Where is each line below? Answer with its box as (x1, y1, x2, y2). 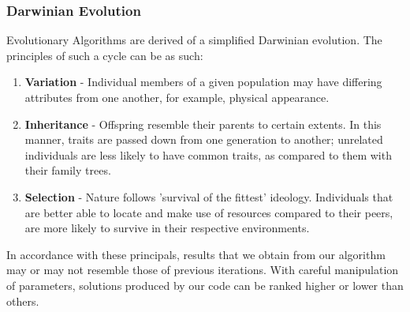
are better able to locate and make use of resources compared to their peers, (24, 204, 393, 220)
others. (6, 292, 39, 309)
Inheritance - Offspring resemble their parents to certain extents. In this (24, 115, 382, 132)
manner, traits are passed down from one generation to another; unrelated (24, 131, 383, 148)
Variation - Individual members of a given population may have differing (24, 73, 382, 90)
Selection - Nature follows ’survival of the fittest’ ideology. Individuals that (24, 188, 393, 205)
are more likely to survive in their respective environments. (24, 220, 310, 236)
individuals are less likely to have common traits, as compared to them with (24, 146, 392, 163)
